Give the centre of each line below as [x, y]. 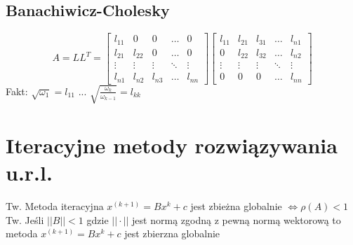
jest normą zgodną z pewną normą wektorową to [237, 219]
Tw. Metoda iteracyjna [55, 206]
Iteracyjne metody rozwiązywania [172, 145]
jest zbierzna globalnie [172, 233]
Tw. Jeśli [25, 219]
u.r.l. [29, 173]
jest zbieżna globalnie [236, 206]
